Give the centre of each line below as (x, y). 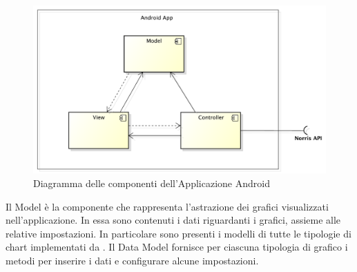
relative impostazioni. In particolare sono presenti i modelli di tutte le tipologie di (178, 233)
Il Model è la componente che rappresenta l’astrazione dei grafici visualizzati (167, 206)
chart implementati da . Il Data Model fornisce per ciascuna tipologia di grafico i (177, 247)
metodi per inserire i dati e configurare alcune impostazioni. (132, 261)
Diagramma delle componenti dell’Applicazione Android (152, 183)
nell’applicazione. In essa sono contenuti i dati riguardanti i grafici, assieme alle (173, 220)
